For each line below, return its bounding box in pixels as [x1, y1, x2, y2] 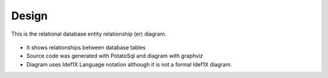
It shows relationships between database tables [26, 44, 146, 51]
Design [11, 9, 48, 22]
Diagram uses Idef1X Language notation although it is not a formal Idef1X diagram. [26, 60, 232, 68]
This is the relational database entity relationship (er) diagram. [11, 30, 166, 37]
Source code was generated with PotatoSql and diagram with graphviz [26, 52, 203, 60]
